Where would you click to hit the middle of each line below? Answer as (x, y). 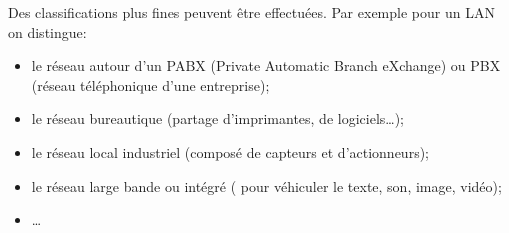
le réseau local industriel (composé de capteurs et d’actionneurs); (230, 151)
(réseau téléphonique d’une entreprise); (150, 84)
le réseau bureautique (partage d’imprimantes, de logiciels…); (218, 118)
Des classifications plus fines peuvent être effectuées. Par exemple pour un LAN (251, 12)
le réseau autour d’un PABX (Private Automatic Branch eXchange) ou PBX (266, 65)
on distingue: (47, 31)
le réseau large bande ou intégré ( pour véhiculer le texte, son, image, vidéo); (266, 185)
